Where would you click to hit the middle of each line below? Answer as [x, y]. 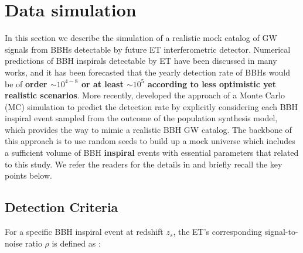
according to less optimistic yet [212, 83]
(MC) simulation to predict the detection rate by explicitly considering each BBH [151, 106]
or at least [102, 83]
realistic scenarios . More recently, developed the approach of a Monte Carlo [145, 95]
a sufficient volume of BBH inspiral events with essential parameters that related [152, 153]
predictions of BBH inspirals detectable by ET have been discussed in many [141, 61]
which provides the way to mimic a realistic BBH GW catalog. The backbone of [148, 129]
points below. [28, 175]
